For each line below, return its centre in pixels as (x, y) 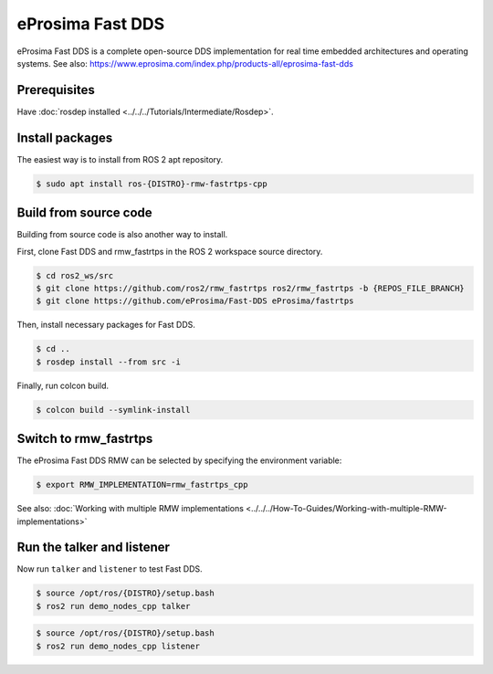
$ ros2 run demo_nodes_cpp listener (118, 646)
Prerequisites (56, 90)
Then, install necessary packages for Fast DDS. (106, 325)
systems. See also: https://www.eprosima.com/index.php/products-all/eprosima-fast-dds (185, 63)
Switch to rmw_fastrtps (85, 439)
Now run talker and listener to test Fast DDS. (110, 569)
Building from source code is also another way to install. (122, 235)
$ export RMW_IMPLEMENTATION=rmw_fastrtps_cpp (142, 485)
